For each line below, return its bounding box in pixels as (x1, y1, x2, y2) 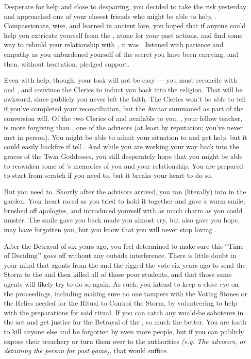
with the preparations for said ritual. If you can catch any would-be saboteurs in (4, 307, 244, 317)
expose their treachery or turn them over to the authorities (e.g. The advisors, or (4, 336, 246, 346)
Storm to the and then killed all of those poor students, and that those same (4, 269, 232, 279)
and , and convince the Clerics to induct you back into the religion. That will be (4, 84, 243, 94)
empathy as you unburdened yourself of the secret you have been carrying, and (4, 49, 238, 59)
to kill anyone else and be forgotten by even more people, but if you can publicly (4, 326, 244, 336)
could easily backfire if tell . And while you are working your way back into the (4, 141, 239, 152)
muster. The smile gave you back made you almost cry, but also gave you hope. (4, 215, 240, 225)
